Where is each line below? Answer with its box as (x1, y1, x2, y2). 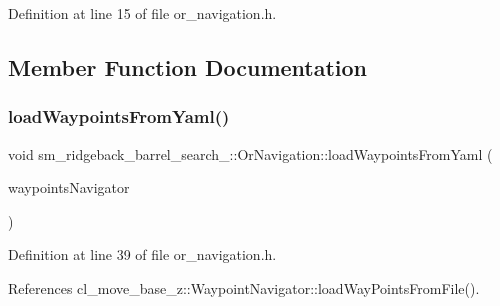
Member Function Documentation (8, 51, 368, 82)
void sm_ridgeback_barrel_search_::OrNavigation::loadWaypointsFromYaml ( (8, 143, 493, 164)
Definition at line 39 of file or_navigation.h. (8, 244, 277, 265)
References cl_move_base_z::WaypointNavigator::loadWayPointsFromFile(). (8, 277, 480, 298)
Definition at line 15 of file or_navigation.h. (8, 3, 277, 23)
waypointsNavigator (8, 177, 130, 198)
